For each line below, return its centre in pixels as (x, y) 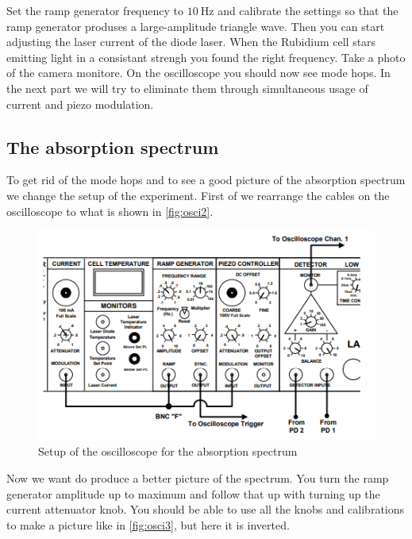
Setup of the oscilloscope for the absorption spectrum (168, 451)
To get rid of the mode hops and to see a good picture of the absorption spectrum (206, 180)
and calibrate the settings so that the (308, 10)
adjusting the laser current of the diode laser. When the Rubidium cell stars (191, 42)
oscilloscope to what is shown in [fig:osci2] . (110, 211)
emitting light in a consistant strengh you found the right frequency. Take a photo (206, 57)
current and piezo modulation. (80, 104)
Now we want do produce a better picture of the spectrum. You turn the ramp (198, 477)
